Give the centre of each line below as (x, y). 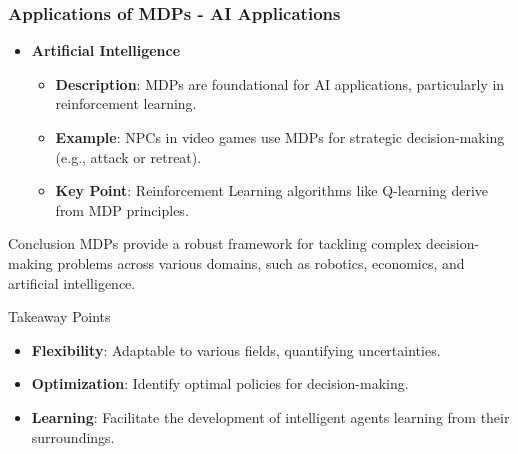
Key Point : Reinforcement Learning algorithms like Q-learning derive (272, 190)
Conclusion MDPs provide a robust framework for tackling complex (215, 243)
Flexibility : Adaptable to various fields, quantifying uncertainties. (236, 349)
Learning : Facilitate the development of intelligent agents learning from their (270, 416)
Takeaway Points (59, 316)
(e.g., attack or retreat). (128, 156)
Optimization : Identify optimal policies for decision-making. (220, 383)
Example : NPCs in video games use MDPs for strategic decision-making (280, 137)
